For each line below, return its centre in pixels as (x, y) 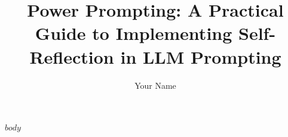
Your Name (155, 85)
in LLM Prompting (201, 56)
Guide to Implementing (134, 33)
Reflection (72, 56)
